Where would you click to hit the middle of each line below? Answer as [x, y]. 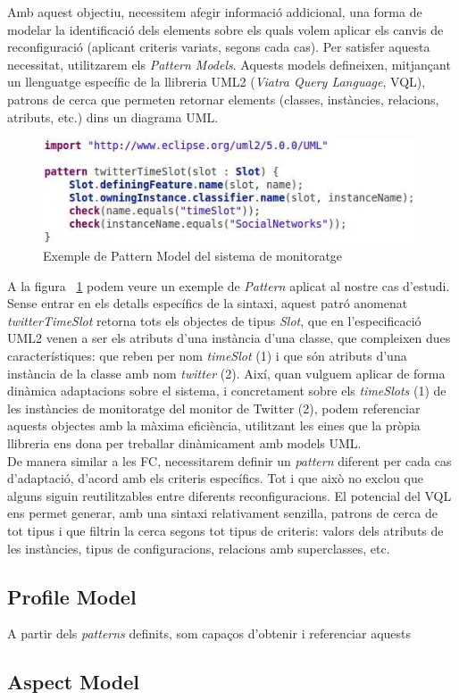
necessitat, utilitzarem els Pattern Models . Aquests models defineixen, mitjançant [229, 64]
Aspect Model [73, 682]
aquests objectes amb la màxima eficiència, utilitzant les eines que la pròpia [214, 425]
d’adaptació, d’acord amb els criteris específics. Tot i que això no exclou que [215, 478]
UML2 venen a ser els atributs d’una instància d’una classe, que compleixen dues [229, 338]
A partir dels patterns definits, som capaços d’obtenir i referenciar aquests [209, 633]
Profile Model [72, 596]
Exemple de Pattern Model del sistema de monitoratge [193, 256]
